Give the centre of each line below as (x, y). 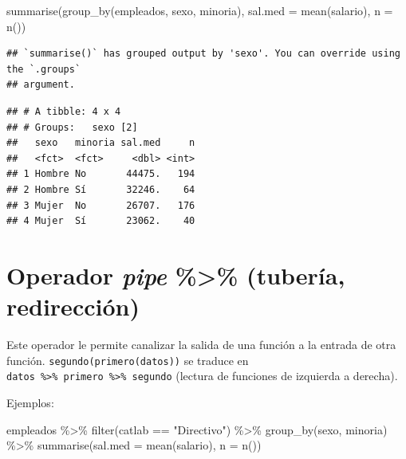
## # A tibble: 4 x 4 (64, 111)
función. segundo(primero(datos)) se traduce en (128, 360)
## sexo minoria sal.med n (101, 143)
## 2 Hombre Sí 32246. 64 (101, 189)
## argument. (41, 85)
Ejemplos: (30, 402)
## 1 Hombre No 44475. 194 (101, 174)
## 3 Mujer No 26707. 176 (101, 205)
